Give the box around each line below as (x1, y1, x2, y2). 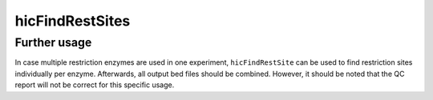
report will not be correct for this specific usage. (14, 80, 175, 90)
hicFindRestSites (14, 12, 131, 30)
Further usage (14, 35, 92, 50)
